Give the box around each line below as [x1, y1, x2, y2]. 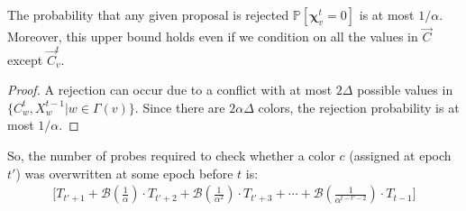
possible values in [357, 80, 453, 99]
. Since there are [134, 97, 225, 116]
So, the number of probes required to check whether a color [7, 145, 335, 164]
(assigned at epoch [349, 145, 452, 164]
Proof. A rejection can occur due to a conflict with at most [7, 80, 333, 99]
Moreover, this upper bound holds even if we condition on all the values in [7, 27, 418, 46]
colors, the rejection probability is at [258, 97, 460, 116]
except [7, 50, 43, 69]
